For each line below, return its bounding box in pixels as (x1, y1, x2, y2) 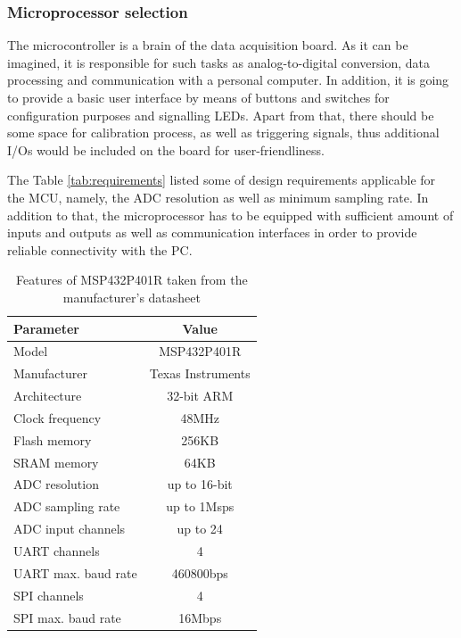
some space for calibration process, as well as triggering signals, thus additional (7, 123, 440, 142)
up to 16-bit (167, 475, 233, 493)
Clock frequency (13, 408, 102, 427)
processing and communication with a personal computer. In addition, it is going (7, 70, 449, 89)
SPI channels (13, 585, 84, 604)
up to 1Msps (166, 497, 235, 516)
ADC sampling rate (13, 497, 120, 516)
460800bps (171, 563, 228, 582)
